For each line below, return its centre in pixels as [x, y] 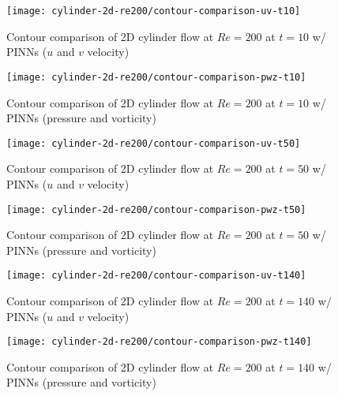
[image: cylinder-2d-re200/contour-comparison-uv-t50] [154, 143]
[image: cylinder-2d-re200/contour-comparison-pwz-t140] [159, 342]
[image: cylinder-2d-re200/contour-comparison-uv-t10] [154, 11]
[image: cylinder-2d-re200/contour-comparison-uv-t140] [156, 276]
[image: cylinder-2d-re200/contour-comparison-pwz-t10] [156, 77]
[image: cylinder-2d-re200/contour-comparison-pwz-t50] [156, 209]
